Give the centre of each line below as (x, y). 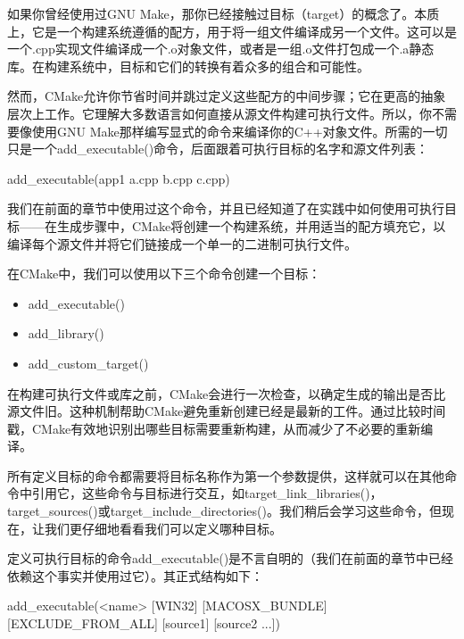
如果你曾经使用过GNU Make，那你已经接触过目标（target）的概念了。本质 (224, 13)
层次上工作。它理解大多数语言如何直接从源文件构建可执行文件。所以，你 (220, 113)
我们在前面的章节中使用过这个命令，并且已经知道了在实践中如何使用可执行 (226, 208)
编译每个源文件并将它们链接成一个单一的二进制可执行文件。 (182, 243)
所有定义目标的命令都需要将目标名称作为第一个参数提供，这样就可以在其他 (226, 475)
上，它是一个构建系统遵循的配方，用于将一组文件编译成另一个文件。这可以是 (232, 31)
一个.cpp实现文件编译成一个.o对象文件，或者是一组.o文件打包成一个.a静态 (221, 49)
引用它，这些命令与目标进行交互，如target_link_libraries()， (207, 493)
